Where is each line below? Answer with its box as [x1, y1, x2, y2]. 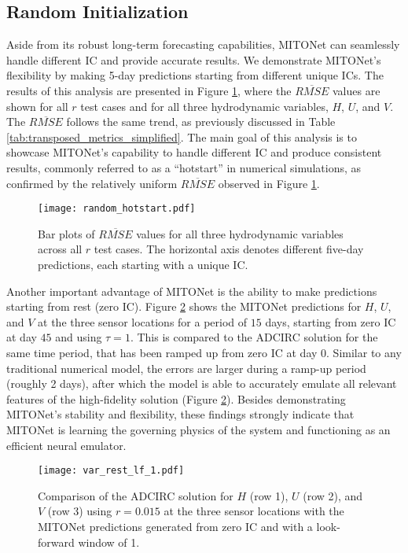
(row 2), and [303, 487, 363, 503]
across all [38, 241, 83, 257]
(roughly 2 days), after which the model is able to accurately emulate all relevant [6, 375, 397, 392]
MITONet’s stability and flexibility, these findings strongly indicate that [6, 406, 355, 422]
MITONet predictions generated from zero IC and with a [38, 518, 313, 534]
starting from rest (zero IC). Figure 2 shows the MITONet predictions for [6, 298, 362, 315]
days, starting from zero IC [265, 313, 396, 330]
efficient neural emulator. [6, 437, 127, 453]
